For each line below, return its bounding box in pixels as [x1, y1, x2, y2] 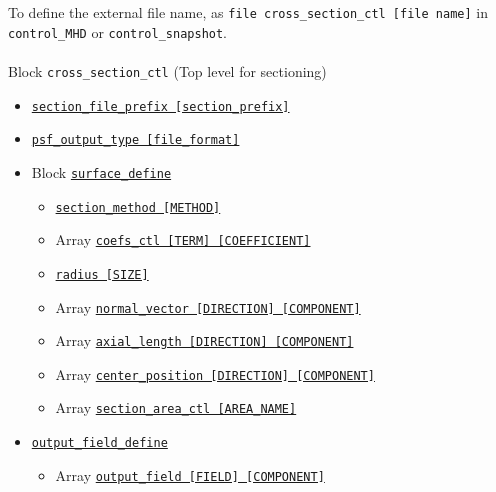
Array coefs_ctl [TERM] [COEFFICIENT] [55, 229, 311, 250]
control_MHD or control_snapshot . [8, 21, 228, 42]
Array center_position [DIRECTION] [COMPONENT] [55, 363, 375, 384]
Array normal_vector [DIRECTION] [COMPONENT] [55, 296, 361, 317]
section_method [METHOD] [55, 200, 221, 215]
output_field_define [31, 436, 168, 451]
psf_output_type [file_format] [31, 133, 240, 148]
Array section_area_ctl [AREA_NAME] [55, 397, 297, 418]
